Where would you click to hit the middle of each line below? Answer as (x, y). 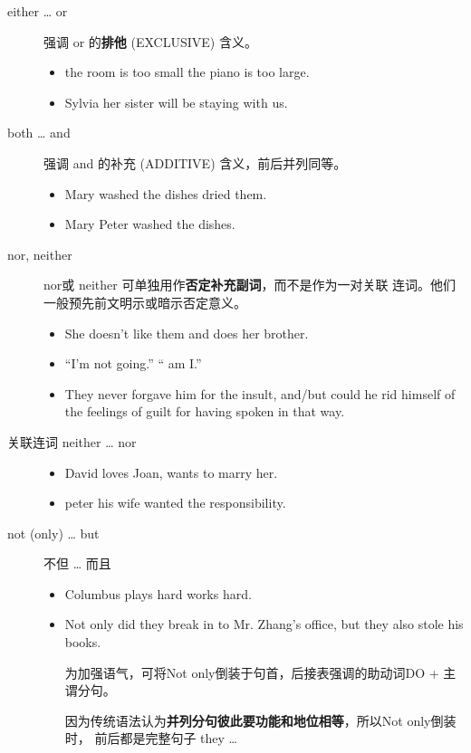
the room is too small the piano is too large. (187, 72)
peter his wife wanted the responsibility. (175, 503)
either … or (38, 11)
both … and (39, 133)
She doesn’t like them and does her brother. (187, 333)
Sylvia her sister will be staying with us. (176, 102)
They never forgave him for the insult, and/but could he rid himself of (260, 393)
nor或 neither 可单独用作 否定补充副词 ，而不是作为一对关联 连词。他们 (250, 285)
